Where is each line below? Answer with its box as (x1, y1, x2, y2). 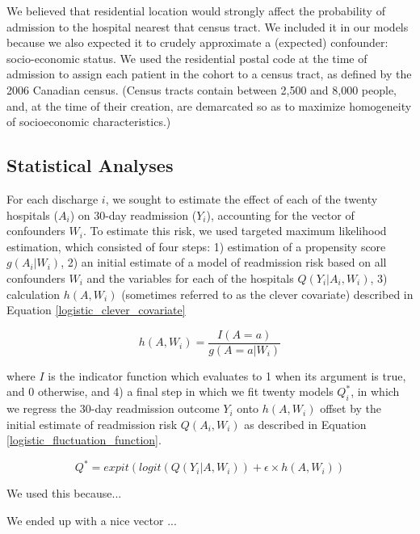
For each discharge (6, 190, 99, 207)
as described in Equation (244, 415, 367, 432)
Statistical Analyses (6, 153, 174, 178)
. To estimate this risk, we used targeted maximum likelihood (82, 222, 387, 239)
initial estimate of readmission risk (6, 415, 178, 432)
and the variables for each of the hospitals (86, 269, 294, 286)
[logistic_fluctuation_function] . (6, 431, 162, 448)
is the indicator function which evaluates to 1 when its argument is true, (48, 367, 406, 384)
